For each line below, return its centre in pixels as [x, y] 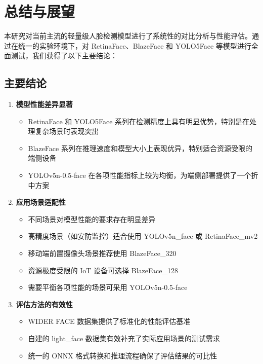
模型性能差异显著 [44, 104]
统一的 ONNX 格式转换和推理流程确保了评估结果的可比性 [123, 355]
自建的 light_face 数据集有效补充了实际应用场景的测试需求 [124, 338]
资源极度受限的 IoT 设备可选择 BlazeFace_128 [103, 270]
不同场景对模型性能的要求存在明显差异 [92, 219]
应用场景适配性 [41, 202]
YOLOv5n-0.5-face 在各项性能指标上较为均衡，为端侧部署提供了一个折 [143, 175]
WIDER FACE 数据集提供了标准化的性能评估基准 [109, 321]
